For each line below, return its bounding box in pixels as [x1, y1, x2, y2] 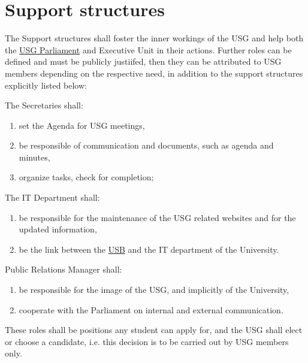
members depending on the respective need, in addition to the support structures [5, 66, 303, 79]
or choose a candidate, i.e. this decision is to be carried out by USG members [5, 335, 289, 347]
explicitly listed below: [5, 78, 87, 91]
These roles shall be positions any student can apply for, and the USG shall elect [5, 323, 303, 336]
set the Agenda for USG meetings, [19, 119, 145, 131]
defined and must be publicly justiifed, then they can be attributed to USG [5, 55, 282, 68]
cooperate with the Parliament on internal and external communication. [19, 303, 283, 316]
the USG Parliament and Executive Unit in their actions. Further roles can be [5, 43, 292, 56]
